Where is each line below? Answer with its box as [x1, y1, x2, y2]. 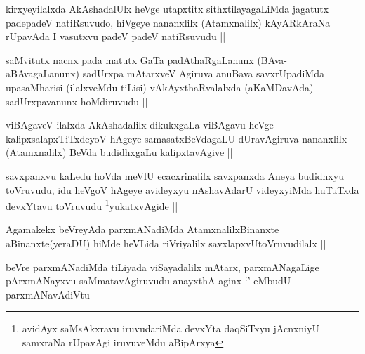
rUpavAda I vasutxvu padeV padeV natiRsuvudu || [6, 29, 226, 44]
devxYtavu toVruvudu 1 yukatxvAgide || [6, 197, 178, 213]
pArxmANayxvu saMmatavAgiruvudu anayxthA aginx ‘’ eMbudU [6, 273, 291, 288]
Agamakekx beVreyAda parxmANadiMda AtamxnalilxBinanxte [6, 222, 279, 237]
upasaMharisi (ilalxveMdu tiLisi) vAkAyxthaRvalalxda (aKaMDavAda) [6, 79, 314, 94]
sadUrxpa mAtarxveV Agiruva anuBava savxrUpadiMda [82, 66, 324, 81]
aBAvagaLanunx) [6, 66, 80, 81]
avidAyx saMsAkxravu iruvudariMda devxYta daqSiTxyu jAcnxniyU [22, 321, 319, 336]
